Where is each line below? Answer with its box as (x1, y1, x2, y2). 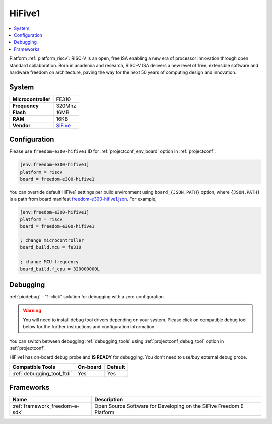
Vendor (12, 122, 31, 129)
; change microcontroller (20, 238, 84, 243)
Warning (23, 307, 41, 314)
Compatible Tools (12, 363, 55, 370)
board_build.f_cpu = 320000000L (20, 266, 100, 272)
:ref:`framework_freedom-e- (12, 403, 80, 410)
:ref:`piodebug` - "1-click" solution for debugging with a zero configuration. (9, 294, 165, 300)
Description (94, 396, 123, 403)
